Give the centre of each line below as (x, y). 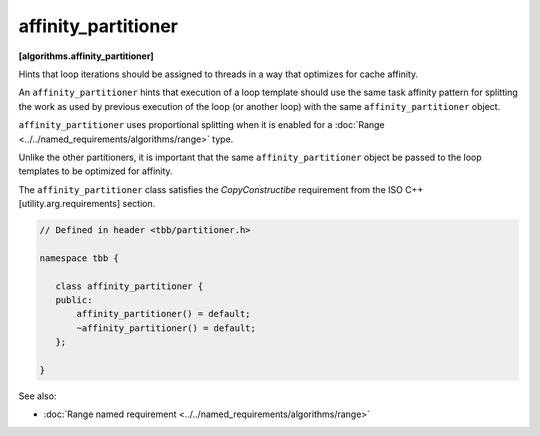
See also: (37, 396)
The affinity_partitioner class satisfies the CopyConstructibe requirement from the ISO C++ (221, 189)
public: (74, 300)
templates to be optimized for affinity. (96, 171)
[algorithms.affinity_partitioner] (86, 56)
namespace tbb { (79, 258)
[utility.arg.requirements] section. (87, 204)
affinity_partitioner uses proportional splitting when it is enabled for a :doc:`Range (201, 125)
